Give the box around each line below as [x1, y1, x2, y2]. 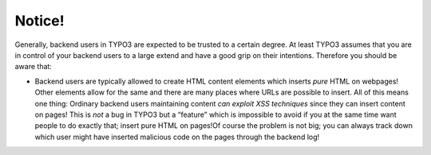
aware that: [14, 62, 52, 72]
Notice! [14, 12, 65, 29]
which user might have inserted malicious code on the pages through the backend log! [34, 132, 320, 141]
